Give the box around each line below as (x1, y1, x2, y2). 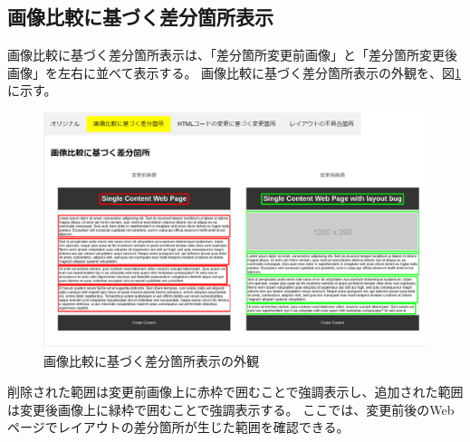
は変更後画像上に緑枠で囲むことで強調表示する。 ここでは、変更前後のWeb (7, 399, 455, 418)
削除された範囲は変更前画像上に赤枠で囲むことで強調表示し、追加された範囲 (7, 382, 464, 401)
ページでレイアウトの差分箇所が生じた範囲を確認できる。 (7, 418, 350, 437)
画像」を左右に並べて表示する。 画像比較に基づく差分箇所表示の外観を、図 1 (7, 62, 462, 82)
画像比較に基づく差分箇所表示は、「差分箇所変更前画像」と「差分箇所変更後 (7, 45, 457, 64)
